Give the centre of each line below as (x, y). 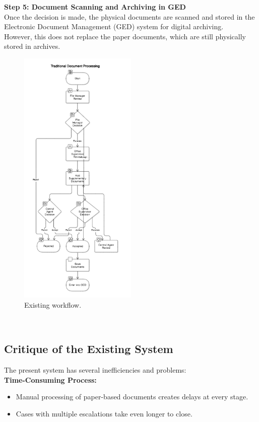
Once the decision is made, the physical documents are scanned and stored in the (129, 16)
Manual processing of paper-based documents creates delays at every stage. (132, 397)
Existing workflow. (53, 304)
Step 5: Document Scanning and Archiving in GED (95, 7)
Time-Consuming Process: (50, 379)
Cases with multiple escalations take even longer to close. (104, 413)
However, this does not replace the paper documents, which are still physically (125, 36)
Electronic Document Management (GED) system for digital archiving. (114, 26)
